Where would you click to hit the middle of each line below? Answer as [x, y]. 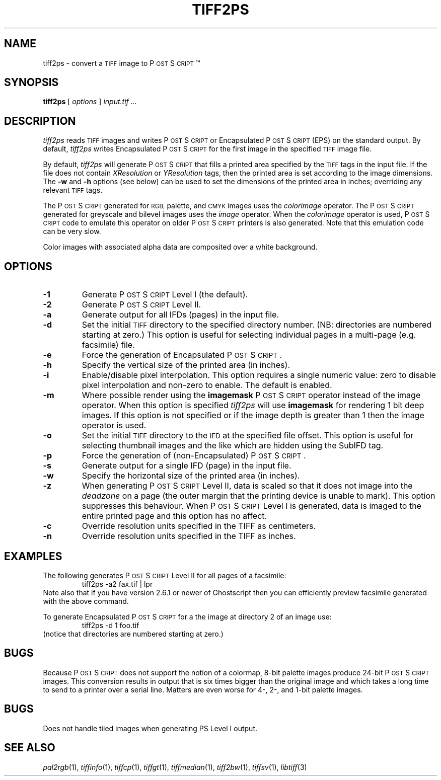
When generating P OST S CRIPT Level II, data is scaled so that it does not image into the [247, 486]
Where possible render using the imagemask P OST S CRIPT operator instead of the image [251, 395]
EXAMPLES [33, 556]
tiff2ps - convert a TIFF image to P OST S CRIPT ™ [122, 63]
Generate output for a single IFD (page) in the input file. [187, 466]
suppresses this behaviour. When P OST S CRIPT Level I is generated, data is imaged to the [251, 506]
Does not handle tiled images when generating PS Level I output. [150, 728]
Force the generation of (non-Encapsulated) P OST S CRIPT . [194, 456]
